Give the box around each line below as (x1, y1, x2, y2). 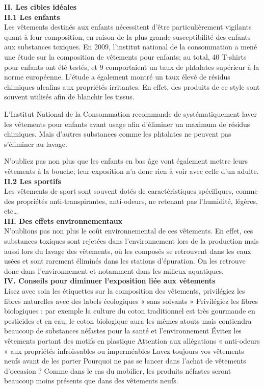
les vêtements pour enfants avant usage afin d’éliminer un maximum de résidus (4, 118, 250, 129)
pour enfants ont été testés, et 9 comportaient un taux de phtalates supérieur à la (4, 61, 259, 72)
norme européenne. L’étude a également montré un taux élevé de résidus (4, 71, 230, 82)
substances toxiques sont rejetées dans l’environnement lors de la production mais (4, 236, 259, 246)
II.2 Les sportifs (4, 175, 61, 186)
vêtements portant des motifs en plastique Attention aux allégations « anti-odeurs (4, 335, 260, 346)
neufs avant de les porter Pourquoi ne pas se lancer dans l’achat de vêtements (4, 355, 246, 366)
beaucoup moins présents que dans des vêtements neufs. (4, 375, 178, 386)
